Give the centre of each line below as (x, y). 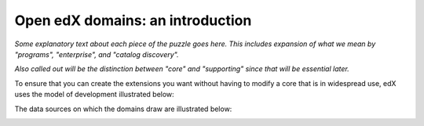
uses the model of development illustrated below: (94, 95)
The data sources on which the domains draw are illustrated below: (123, 109)
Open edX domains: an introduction (133, 20)
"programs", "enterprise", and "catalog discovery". (97, 54)
